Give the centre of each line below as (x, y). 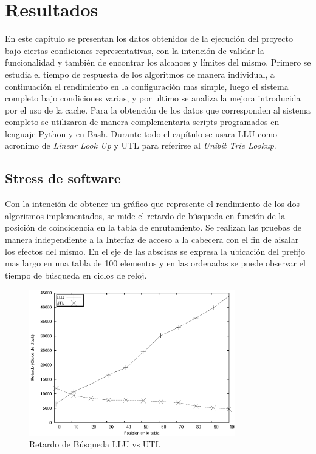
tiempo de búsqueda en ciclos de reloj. (76, 275)
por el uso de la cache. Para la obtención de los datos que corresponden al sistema (158, 110)
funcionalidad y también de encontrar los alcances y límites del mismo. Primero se (158, 62)
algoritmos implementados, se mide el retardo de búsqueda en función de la (145, 215)
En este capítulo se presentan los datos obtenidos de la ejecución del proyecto (149, 39)
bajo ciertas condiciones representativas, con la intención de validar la (135, 50)
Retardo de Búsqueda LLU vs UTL (95, 444)
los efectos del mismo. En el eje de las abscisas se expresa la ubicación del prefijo (155, 251)
